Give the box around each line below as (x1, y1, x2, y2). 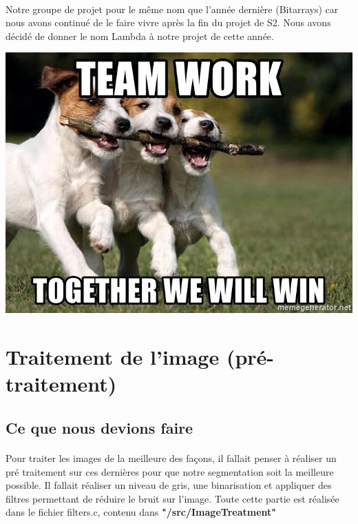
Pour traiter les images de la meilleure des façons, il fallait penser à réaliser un (6, 450, 337, 465)
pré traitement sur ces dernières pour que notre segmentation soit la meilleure (6, 464, 334, 478)
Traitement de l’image (6, 343, 220, 371)
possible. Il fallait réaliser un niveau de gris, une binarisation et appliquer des (6, 478, 332, 492)
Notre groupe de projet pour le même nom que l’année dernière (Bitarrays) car (6, 1, 339, 16)
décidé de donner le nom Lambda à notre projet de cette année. (6, 28, 274, 43)
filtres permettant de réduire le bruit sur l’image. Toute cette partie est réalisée (6, 491, 339, 505)
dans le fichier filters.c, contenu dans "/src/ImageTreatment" (6, 505, 277, 519)
